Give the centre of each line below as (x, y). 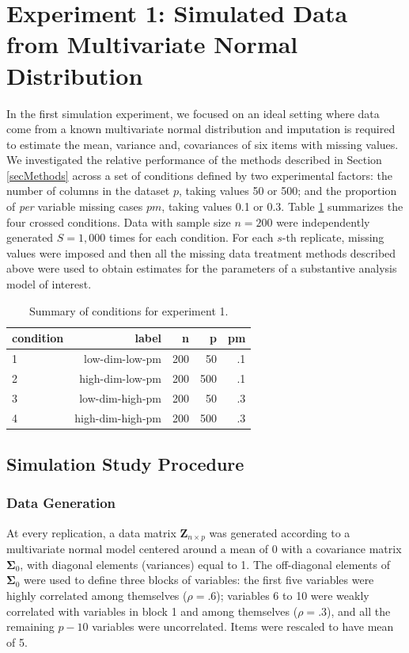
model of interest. (49, 284)
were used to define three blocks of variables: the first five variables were (199, 580)
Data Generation (61, 503)
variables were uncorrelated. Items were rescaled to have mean (243, 626)
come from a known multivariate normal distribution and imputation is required (201, 129)
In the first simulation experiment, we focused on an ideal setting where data (193, 113)
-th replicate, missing (333, 237)
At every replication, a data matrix (91, 532)
